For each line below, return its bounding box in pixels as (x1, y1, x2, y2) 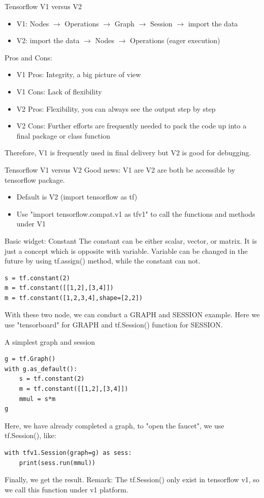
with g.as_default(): (5, 365, 78, 373)
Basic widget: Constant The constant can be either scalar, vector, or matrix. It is (5, 235, 257, 246)
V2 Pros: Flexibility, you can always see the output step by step (16, 103, 216, 114)
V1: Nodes (16, 18, 49, 28)
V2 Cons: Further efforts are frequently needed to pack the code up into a (16, 120, 247, 131)
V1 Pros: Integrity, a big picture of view (16, 69, 141, 80)
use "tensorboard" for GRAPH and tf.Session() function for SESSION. (5, 319, 223, 330)
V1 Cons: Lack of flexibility (16, 86, 102, 96)
